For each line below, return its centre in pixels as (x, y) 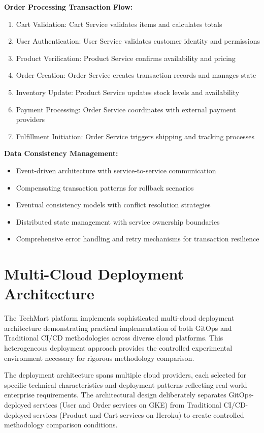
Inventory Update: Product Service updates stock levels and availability (128, 92)
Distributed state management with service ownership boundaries (118, 221)
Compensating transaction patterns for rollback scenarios (105, 187)
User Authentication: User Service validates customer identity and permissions (138, 41)
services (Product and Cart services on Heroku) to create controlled (139, 414)
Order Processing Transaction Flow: (69, 7)
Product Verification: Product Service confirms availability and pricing (126, 58)
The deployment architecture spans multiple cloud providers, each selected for (125, 375)
